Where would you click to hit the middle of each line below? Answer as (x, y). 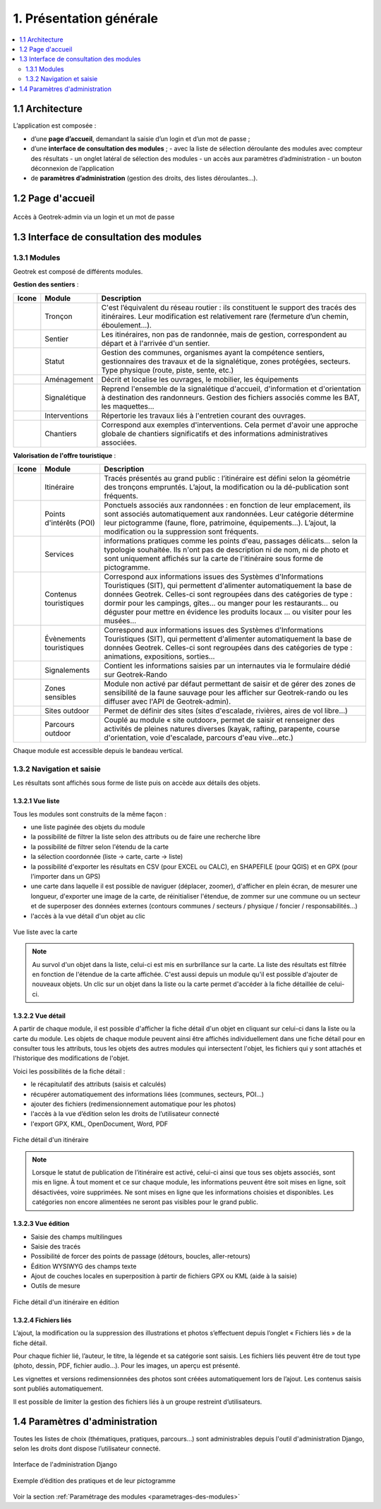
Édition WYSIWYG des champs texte (84, 1266)
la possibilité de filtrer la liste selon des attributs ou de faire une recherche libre (146, 837)
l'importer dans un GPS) (66, 876)
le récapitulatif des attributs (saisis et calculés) (98, 1084)
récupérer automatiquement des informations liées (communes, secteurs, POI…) (147, 1094)
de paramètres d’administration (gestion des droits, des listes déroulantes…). (144, 178)
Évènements (65, 639)
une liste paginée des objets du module (88, 827)
